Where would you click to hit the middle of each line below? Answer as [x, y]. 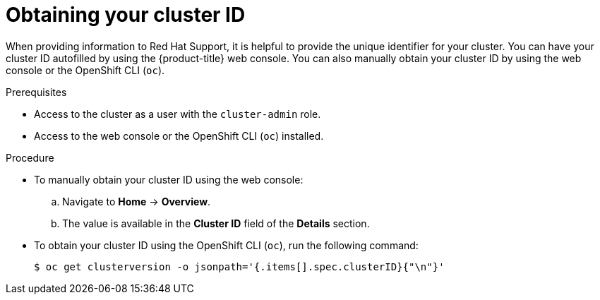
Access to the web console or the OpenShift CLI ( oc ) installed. [179, 136]
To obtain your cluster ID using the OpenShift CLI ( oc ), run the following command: [226, 245]
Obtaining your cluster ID [126, 15]
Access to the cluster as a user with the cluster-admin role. [178, 114]
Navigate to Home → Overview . [137, 201]
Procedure [30, 157]
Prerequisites [36, 92]
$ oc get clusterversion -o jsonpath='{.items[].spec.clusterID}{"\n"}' [239, 266]
